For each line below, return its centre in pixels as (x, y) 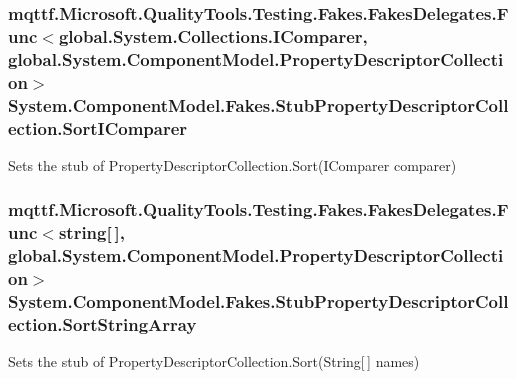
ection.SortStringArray (102, 323)
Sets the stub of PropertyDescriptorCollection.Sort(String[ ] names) (214, 361)
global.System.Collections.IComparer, (213, 35)
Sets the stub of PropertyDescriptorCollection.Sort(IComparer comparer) (232, 164)
